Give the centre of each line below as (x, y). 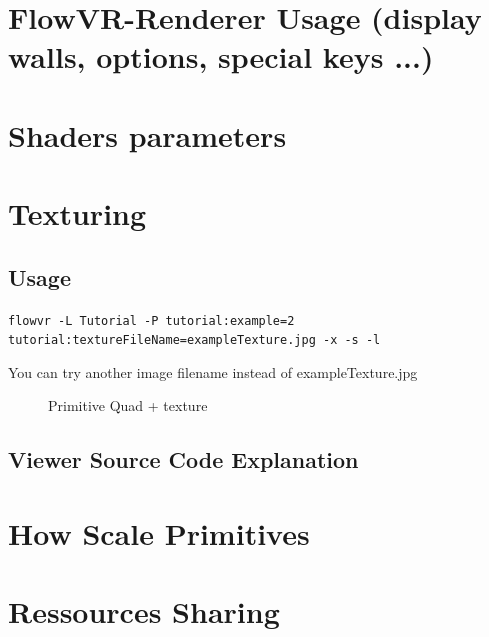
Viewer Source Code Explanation (183, 459)
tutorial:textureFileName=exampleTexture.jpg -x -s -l (194, 340)
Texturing (77, 213)
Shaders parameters (147, 134)
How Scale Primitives (159, 532)
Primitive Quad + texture (128, 405)
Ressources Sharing (144, 611)
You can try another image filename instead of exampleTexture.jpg (213, 371)
